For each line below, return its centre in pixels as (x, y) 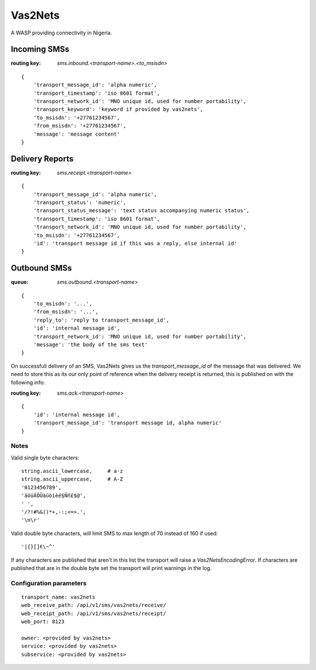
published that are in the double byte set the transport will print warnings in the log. (111, 568)
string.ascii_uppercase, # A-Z (72, 479)
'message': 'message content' (76, 134)
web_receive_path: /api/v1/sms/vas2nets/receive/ (94, 605)
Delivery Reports (42, 159)
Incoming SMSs (40, 49)
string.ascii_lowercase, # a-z (72, 471)
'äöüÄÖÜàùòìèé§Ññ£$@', (54, 496)
